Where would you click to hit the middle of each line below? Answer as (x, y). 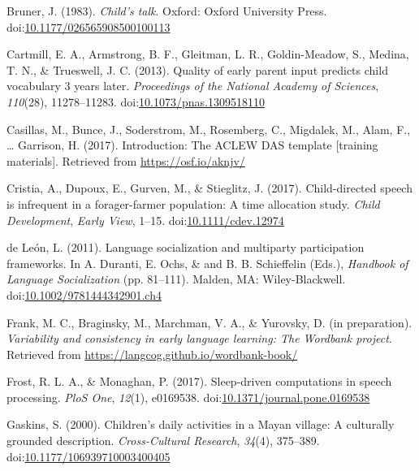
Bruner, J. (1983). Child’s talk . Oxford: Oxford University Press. (167, 11)
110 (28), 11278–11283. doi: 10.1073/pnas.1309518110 (136, 101)
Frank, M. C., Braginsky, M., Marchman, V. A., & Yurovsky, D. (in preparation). (209, 322)
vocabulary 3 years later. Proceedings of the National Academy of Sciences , (193, 86)
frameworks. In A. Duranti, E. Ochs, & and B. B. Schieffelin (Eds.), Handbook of (207, 263)
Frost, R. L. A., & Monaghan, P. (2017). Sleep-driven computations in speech (199, 381)
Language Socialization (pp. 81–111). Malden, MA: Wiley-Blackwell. (176, 279)
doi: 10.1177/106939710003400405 (89, 456)
